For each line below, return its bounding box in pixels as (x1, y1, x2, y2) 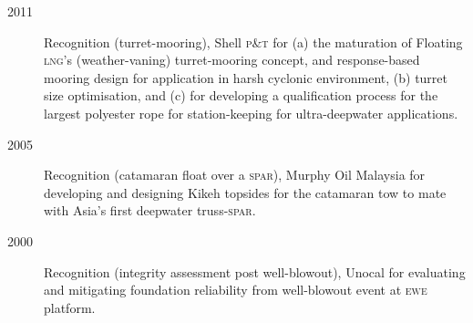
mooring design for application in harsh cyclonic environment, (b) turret (44, 68, 448, 87)
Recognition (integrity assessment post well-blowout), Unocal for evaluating (44, 262, 466, 281)
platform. (44, 297, 96, 317)
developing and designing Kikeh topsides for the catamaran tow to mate (44, 182, 447, 202)
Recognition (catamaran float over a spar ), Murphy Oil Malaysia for (44, 165, 426, 184)
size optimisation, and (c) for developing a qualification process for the (44, 86, 438, 105)
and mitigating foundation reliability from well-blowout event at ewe (44, 280, 427, 299)
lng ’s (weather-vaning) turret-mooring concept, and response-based (44, 50, 420, 69)
